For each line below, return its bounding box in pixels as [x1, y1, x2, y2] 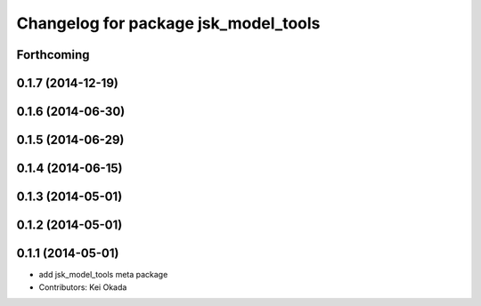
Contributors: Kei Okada [38, 281, 127, 293]
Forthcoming [16, 47, 90, 62]
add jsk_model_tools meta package [38, 270, 168, 280]
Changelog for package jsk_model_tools [16, 13, 321, 33]
